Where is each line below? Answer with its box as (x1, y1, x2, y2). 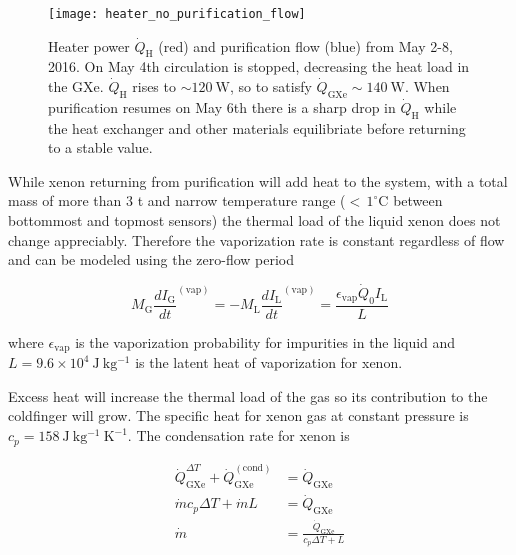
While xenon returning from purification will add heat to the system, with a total (8, 170, 508, 191)
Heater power (48, 35, 130, 56)
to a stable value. (48, 137, 153, 158)
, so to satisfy (229, 76, 312, 97)
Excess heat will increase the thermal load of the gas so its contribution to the (8, 385, 488, 406)
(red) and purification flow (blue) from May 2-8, (158, 35, 453, 56)
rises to (132, 76, 176, 97)
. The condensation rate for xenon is (127, 425, 350, 446)
